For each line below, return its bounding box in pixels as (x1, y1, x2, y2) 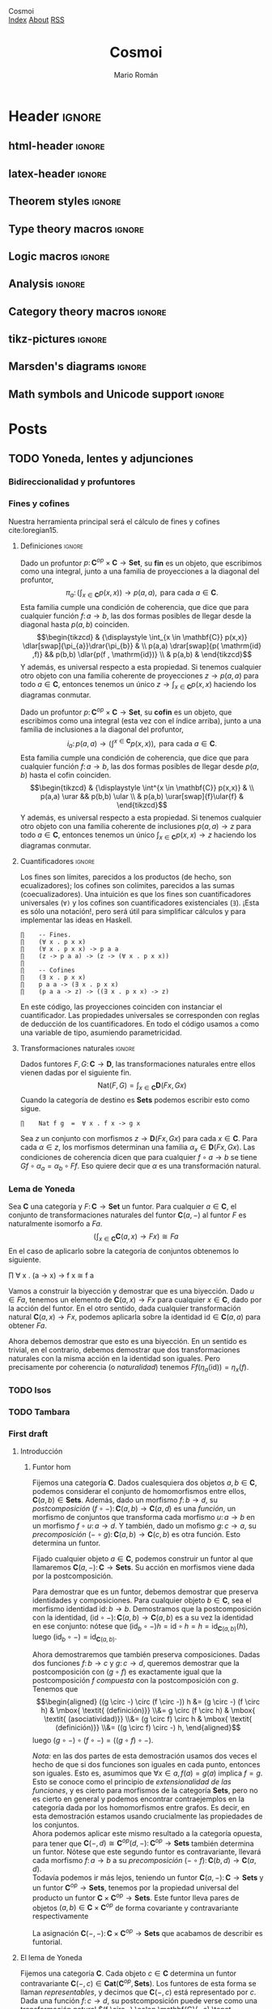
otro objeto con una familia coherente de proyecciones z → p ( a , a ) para (19, 671, 259, 680)
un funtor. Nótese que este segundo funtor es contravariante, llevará (32, 1847, 261, 1857)
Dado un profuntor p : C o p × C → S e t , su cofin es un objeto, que (19, 706, 232, 717)
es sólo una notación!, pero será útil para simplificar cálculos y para (19, 906, 246, 916)
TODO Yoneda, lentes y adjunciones (8, 452, 194, 466)
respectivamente (32, 1912, 89, 1921)
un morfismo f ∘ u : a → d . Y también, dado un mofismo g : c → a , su (32, 1521, 257, 1530)
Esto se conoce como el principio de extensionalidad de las (32, 1776, 232, 1786)
